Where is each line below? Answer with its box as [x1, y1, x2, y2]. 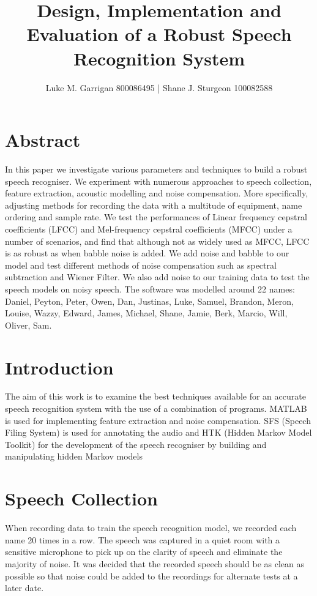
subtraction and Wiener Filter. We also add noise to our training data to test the [5, 270, 310, 283]
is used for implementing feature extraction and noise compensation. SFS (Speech [5, 414, 311, 427]
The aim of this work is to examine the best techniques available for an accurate [5, 390, 306, 403]
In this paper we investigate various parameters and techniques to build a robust [5, 163, 308, 176]
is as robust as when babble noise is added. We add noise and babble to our [5, 247, 289, 259]
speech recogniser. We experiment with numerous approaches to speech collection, [5, 174, 312, 187]
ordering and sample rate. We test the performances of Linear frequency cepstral [5, 210, 307, 223]
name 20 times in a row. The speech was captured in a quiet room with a [5, 533, 280, 546]
